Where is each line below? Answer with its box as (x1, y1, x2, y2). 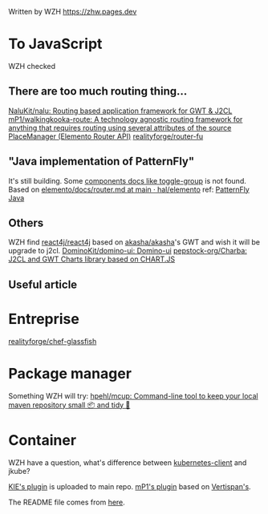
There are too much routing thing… (8, 84, 188, 99)
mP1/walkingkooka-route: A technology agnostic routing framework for (8, 114, 243, 123)
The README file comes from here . (8, 497, 126, 507)
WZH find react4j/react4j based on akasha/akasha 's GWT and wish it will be (8, 237, 261, 247)
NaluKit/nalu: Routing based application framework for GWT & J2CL (8, 106, 233, 115)
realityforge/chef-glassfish (8, 336, 97, 346)
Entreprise (8, 310, 80, 328)
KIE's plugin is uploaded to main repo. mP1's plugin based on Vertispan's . (8, 481, 251, 492)
